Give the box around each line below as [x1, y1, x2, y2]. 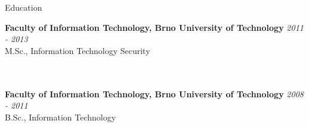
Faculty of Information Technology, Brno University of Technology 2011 [5, 21, 304, 33]
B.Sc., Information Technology [5, 110, 116, 123]
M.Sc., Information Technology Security [5, 44, 150, 56]
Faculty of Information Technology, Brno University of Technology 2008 [5, 87, 304, 100]
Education [5, 1, 42, 13]
